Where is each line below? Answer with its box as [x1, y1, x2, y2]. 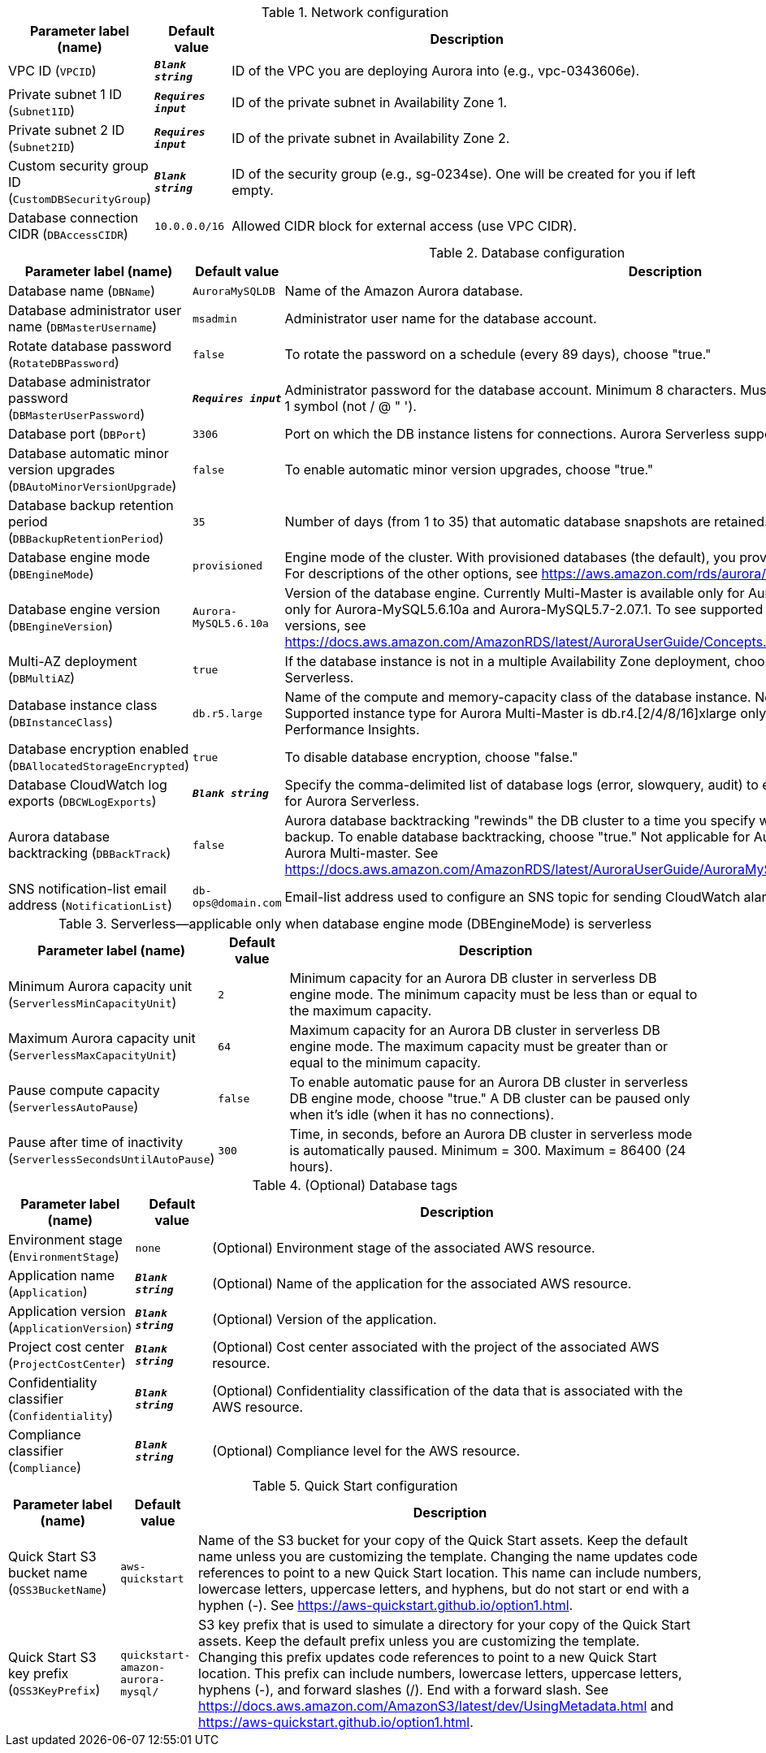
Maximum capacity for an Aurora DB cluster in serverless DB [289, 1022, 660, 1038]
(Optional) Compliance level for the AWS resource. [212, 1443, 521, 1459]
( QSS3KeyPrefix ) [8, 1682, 101, 1698]
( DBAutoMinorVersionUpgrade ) [8, 478, 177, 494]
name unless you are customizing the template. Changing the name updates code [198, 1548, 698, 1565]
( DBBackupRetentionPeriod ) [8, 530, 164, 546]
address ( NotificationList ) [8, 897, 172, 913]
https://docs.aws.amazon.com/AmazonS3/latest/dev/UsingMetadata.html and [198, 1698, 673, 1714]
